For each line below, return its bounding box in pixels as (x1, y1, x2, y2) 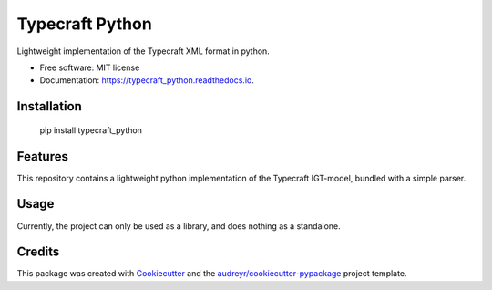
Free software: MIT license (39, 62, 140, 73)
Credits (16, 244, 60, 260)
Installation (16, 98, 82, 114)
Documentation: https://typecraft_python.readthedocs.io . (39, 75, 254, 86)
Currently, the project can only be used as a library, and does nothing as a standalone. (16, 220, 341, 232)
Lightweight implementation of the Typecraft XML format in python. (16, 46, 271, 57)
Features (16, 149, 68, 164)
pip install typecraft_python (39, 124, 143, 136)
